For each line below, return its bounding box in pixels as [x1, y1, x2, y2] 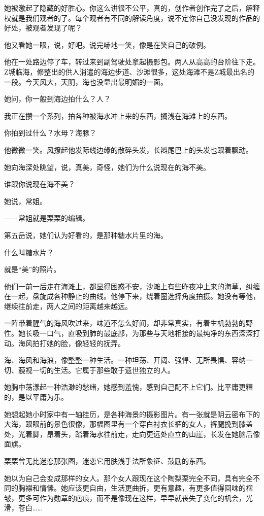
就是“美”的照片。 [4, 264, 61, 274]
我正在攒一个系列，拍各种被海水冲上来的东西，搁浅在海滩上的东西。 [4, 110, 232, 121]
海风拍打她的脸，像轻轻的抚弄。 [18, 337, 125, 348]
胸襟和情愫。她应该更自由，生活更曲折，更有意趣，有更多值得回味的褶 [18, 483, 253, 493]
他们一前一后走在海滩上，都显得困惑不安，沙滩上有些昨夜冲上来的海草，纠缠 [4, 281, 260, 291]
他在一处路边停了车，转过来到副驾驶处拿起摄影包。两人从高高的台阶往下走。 [4, 56, 260, 67]
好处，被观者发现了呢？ [4, 22, 82, 33]
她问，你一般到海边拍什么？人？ [4, 93, 111, 104]
